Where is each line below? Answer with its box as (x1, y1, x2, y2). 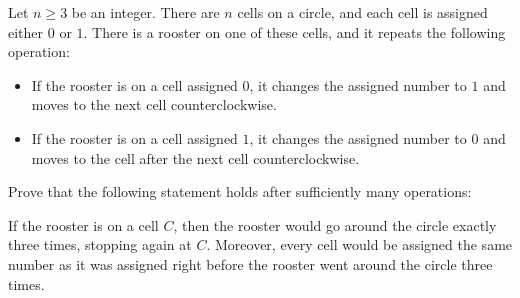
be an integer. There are (71, 2, 220, 22)
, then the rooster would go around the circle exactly (173, 214, 497, 235)
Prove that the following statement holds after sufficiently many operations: (8, 181, 472, 202)
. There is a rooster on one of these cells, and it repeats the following (83, 21, 506, 42)
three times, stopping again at (8, 234, 192, 255)
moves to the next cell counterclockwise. (31, 94, 277, 115)
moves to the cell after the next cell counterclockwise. (31, 147, 360, 168)
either (8, 21, 44, 42)
